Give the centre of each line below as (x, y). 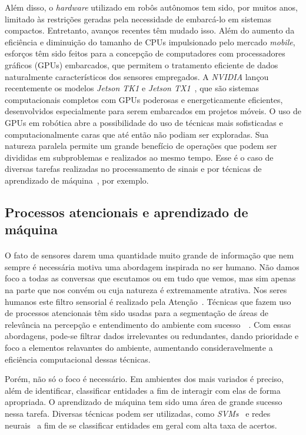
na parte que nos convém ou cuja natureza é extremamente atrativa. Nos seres (146, 290)
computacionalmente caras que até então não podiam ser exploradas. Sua (137, 134)
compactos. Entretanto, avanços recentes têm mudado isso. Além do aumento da (150, 30)
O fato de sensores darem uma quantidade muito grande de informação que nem (149, 255)
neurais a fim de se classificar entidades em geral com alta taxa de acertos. (141, 425)
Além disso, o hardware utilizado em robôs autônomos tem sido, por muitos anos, (151, 7)
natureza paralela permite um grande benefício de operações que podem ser (141, 146)
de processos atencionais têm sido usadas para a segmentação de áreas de (137, 313)
